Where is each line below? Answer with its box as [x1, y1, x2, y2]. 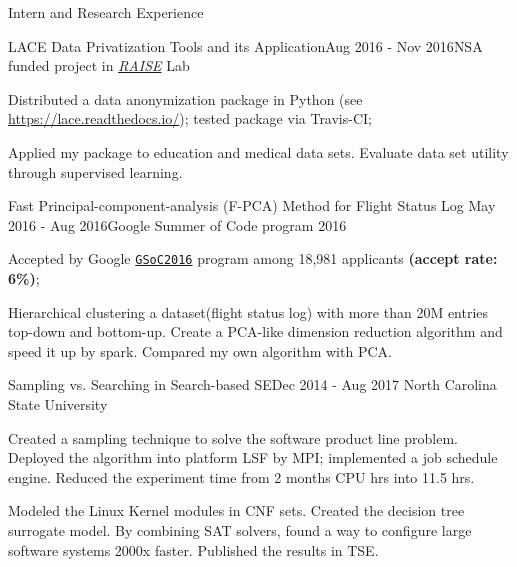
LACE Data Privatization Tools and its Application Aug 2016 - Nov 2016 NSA [8, 35, 483, 56]
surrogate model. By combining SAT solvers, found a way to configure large [8, 519, 472, 540]
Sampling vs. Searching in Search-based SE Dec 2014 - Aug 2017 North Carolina [8, 374, 497, 395]
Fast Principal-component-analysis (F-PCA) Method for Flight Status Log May [8, 195, 496, 216]
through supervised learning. [8, 161, 183, 182]
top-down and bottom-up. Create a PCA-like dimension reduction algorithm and [8, 321, 503, 342]
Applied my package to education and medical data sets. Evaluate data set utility [8, 141, 509, 162]
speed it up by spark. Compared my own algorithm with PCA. [8, 340, 392, 361]
